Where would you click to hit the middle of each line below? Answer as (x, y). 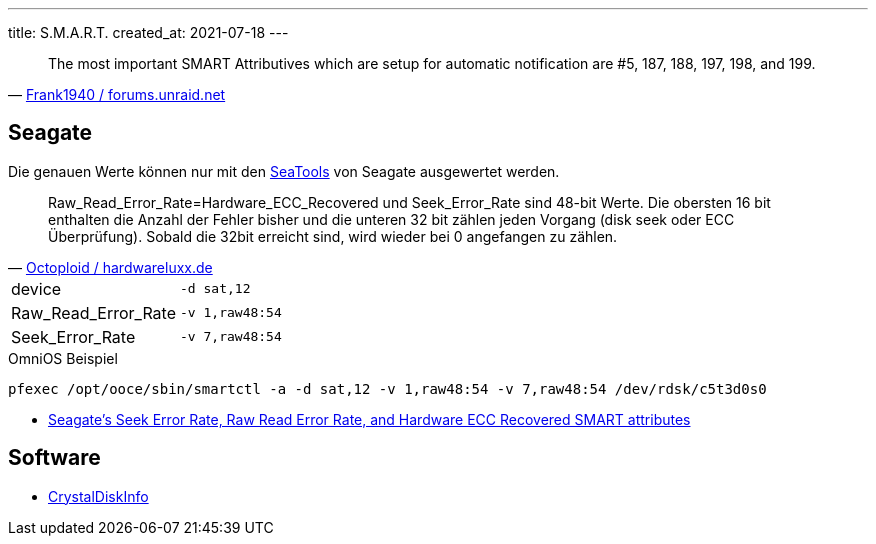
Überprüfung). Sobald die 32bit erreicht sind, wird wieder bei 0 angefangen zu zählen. (333, 236)
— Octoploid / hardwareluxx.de (110, 267)
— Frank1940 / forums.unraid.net (117, 94)
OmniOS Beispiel (63, 358)
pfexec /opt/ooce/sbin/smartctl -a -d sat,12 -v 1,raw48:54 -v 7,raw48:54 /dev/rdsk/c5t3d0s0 (387, 388)
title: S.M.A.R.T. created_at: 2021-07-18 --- (148, 32)
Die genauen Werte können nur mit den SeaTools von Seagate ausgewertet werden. (284, 171)
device (36, 288)
